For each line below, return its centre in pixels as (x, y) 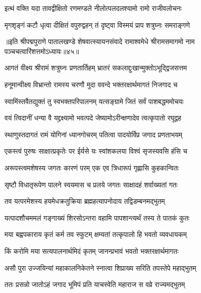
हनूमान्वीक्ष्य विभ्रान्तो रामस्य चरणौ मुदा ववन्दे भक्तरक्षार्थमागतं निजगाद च (91, 84)
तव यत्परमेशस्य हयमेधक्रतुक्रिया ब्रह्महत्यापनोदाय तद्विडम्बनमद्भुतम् (85, 201)
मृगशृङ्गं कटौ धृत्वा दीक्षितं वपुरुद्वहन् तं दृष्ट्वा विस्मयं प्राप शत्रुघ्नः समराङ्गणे (97, 25)
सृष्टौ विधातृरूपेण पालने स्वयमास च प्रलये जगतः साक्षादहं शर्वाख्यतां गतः (91, 184)
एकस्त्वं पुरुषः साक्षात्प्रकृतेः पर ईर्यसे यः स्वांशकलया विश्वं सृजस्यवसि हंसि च (96, 151)
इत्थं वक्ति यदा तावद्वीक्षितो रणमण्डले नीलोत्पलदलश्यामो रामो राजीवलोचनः (93, 8)
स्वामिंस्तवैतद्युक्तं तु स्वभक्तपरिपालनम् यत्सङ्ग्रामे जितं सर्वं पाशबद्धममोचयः (94, 101)
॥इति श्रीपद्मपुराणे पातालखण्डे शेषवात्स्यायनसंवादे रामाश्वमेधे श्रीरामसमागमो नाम (100, 41)
